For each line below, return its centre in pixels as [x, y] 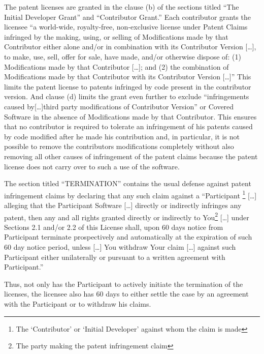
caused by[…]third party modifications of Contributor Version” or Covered [119, 106]
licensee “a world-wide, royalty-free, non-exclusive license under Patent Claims [126, 27]
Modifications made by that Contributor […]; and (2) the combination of [117, 66]
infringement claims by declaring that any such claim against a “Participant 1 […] [130, 194]
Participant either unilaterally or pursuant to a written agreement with [115, 257]
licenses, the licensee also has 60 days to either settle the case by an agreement [126, 294]
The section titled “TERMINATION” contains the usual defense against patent [128, 183]
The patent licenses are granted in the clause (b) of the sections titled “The [122, 7]
